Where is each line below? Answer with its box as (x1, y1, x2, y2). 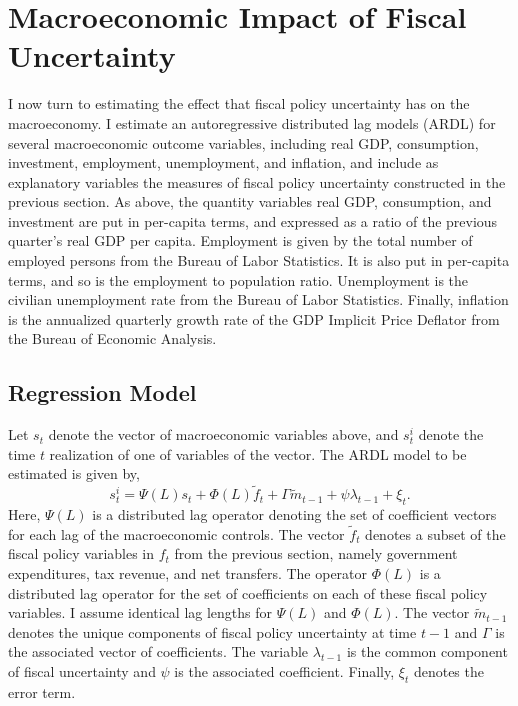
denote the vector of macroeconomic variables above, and (48, 424, 399, 445)
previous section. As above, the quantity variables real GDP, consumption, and (8, 191, 492, 212)
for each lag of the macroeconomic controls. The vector (8, 523, 345, 544)
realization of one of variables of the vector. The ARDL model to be (49, 443, 467, 464)
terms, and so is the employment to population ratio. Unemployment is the (8, 269, 469, 290)
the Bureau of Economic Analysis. (8, 328, 217, 349)
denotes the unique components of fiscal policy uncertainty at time (8, 621, 417, 642)
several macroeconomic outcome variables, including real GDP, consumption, (8, 132, 479, 153)
